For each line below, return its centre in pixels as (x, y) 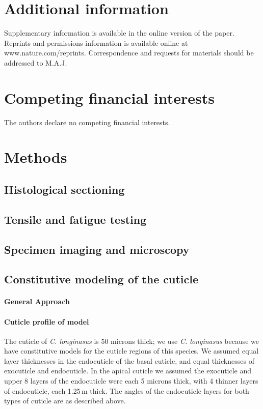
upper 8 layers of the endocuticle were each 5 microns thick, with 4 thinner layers (131, 381)
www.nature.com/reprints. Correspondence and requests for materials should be (129, 53)
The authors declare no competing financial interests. (87, 122)
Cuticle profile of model (47, 321)
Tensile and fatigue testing (75, 219)
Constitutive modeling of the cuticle (101, 279)
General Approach (37, 301)
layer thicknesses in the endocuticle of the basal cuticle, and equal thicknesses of (129, 360)
